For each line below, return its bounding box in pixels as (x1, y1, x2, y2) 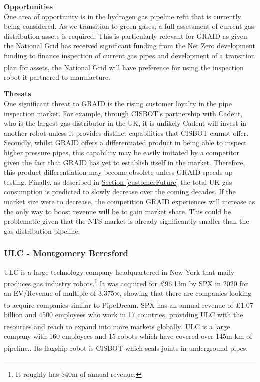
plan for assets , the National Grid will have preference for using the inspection (4, 62, 244, 72)
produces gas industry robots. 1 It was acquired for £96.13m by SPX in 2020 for (4, 277, 248, 288)
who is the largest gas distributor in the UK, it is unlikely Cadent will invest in (4, 118, 247, 128)
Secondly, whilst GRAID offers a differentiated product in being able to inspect (4, 137, 247, 148)
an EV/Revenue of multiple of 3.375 (4, 288, 114, 298)
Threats (4, 88, 31, 99)
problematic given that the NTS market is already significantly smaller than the (4, 216, 249, 226)
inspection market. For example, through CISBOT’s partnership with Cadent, (4, 108, 243, 118)
